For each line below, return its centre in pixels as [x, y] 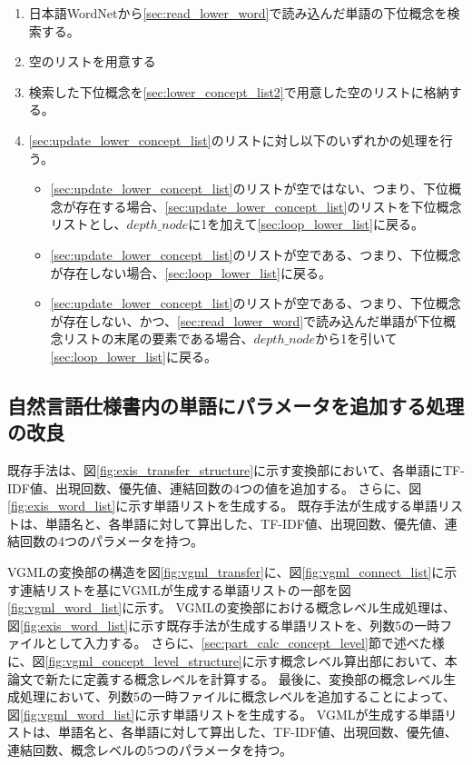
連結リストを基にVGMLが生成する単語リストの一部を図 [185, 589]
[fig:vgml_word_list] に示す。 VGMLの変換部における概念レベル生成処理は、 [232, 607]
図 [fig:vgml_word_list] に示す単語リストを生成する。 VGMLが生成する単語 [226, 714]
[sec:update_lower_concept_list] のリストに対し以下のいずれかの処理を [234, 139]
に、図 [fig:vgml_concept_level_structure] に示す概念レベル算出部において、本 [232, 661]
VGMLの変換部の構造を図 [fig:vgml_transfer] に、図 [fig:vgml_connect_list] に [226, 572]
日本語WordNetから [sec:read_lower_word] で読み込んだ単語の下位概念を [238, 13]
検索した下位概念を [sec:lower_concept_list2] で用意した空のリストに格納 [239, 91]
